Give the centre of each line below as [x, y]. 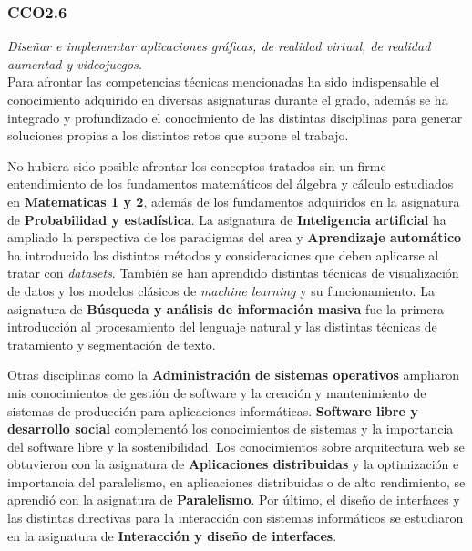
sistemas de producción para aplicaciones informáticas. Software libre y [213, 410]
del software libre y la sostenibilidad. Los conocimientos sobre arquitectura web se [236, 446]
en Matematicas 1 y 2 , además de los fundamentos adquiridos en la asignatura [234, 201]
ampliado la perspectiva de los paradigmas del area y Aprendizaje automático [235, 237]
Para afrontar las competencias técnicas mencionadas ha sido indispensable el [224, 82]
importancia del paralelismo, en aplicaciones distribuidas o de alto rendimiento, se [236, 481]
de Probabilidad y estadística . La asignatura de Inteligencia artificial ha [227, 219]
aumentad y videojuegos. [75, 63]
